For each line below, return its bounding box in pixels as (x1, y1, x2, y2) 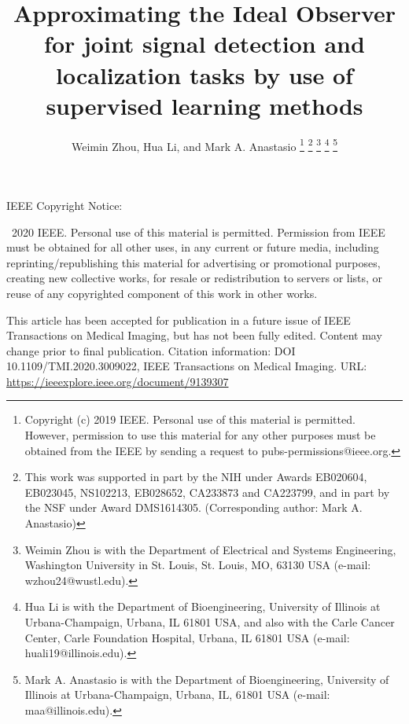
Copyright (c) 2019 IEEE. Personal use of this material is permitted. (24, 411, 356, 428)
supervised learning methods (46, 89, 363, 121)
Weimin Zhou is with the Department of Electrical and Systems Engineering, (24, 541, 396, 557)
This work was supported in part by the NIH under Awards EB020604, (24, 469, 367, 485)
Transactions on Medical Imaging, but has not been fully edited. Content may (6, 327, 382, 344)
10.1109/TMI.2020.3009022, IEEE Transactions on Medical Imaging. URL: (6, 358, 367, 374)
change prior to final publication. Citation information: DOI (6, 342, 296, 358)
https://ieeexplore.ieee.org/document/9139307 (6, 373, 229, 389)
